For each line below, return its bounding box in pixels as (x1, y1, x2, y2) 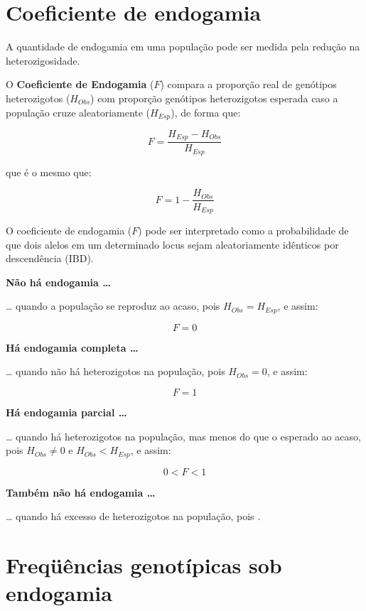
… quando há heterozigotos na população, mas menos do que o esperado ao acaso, (6, 428, 361, 443)
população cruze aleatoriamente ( (6, 104, 151, 119)
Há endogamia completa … (6, 340, 139, 355)
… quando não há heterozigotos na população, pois (6, 364, 225, 379)
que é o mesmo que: (6, 164, 92, 179)
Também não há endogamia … (6, 485, 156, 499)
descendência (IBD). (6, 251, 94, 266)
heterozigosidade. (6, 53, 80, 67)
